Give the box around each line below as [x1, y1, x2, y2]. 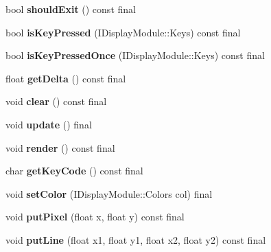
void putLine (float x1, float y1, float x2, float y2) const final [5, 232, 266, 247]
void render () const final [5, 140, 115, 154]
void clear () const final [5, 94, 107, 108]
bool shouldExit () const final [5, 2, 136, 16]
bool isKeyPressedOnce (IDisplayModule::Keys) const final [5, 48, 265, 62]
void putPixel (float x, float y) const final [5, 209, 185, 224]
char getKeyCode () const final [5, 163, 143, 178]
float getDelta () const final [5, 71, 126, 85]
